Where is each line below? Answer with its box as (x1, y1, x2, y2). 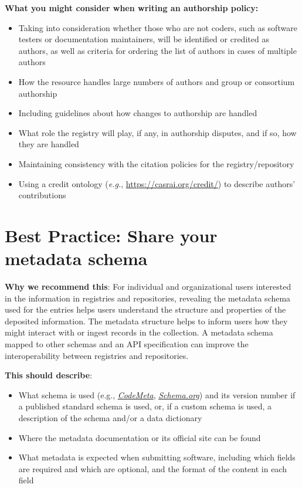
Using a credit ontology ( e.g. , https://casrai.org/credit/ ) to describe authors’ (18, 177, 296, 189)
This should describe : (5, 369, 93, 381)
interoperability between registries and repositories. (5, 349, 189, 361)
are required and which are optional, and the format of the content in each (18, 462, 287, 475)
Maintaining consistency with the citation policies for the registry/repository (18, 157, 294, 170)
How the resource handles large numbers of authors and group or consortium (18, 75, 295, 87)
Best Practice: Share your (5, 223, 218, 247)
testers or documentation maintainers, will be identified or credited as (18, 33, 269, 45)
